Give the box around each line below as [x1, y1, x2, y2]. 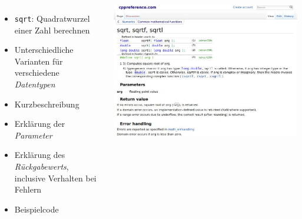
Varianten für [14, 55, 63, 67]
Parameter [14, 129, 52, 141]
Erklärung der [14, 117, 65, 130]
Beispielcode [14, 203, 59, 215]
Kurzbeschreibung [14, 97, 79, 110]
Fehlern [14, 183, 42, 196]
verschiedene [14, 66, 59, 79]
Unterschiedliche [14, 43, 74, 56]
